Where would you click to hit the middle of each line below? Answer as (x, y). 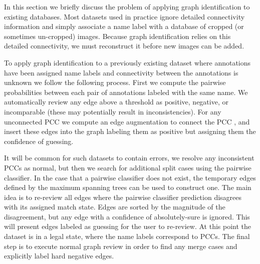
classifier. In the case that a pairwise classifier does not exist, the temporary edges (130, 177)
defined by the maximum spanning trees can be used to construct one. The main (128, 187)
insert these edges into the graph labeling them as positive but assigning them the (130, 131)
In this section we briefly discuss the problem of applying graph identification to (127, 6)
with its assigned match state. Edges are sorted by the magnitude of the (115, 207)
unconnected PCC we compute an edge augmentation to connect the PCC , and (127, 121)
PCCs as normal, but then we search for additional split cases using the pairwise (128, 167)
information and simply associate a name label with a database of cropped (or (124, 26)
